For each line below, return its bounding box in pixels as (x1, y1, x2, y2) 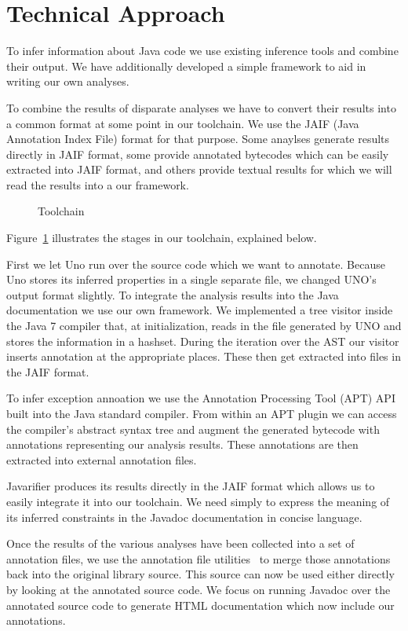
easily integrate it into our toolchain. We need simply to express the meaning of (6, 493, 390, 509)
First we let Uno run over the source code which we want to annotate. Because (6, 255, 385, 272)
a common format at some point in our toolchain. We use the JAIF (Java (6, 115, 359, 131)
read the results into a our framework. (6, 176, 189, 193)
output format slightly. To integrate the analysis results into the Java (6, 286, 339, 303)
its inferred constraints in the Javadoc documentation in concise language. (6, 508, 362, 525)
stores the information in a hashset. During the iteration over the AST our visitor (6, 332, 399, 349)
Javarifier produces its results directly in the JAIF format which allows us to (6, 478, 375, 494)
